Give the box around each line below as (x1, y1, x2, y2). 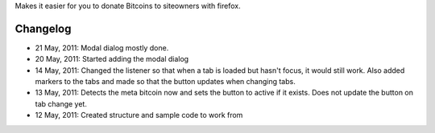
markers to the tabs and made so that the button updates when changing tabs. (35, 77, 296, 87)
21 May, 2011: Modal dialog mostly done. (35, 42, 169, 52)
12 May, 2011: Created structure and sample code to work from (35, 111, 243, 120)
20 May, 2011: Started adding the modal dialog (35, 54, 189, 64)
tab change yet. (35, 99, 88, 108)
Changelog (14, 22, 72, 35)
